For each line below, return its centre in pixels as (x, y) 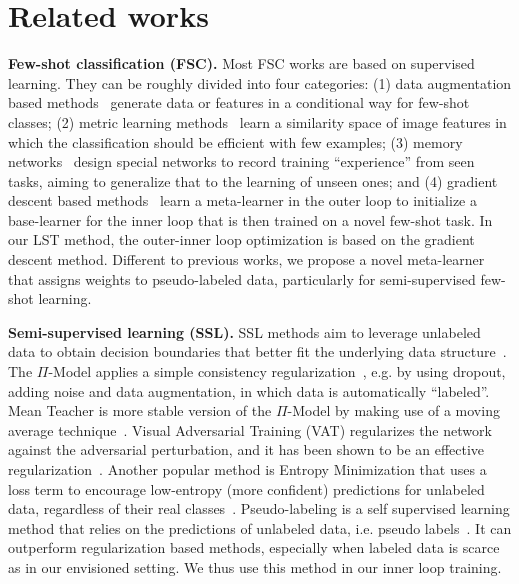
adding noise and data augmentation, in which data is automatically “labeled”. (249, 390)
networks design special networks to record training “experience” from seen (241, 161)
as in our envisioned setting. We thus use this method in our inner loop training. (255, 566)
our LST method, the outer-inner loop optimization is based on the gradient (241, 239)
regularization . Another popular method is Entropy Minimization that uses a (247, 469)
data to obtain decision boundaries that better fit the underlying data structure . (257, 351)
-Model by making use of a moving (393, 410)
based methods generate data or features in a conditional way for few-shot (239, 102)
